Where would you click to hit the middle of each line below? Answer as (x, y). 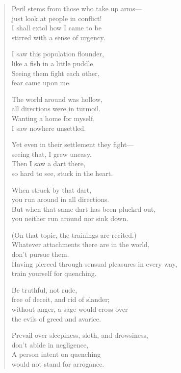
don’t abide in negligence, (50, 344)
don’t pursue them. (40, 254)
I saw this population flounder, (58, 54)
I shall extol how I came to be (57, 28)
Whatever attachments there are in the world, (80, 244)
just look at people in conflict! (57, 18)
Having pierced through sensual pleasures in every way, (94, 263)
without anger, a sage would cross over (70, 309)
